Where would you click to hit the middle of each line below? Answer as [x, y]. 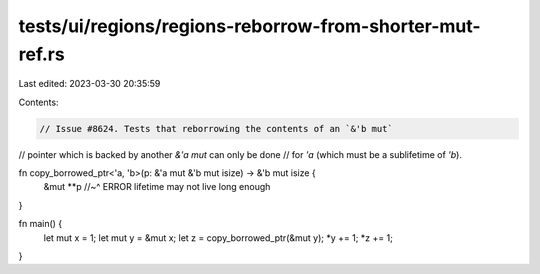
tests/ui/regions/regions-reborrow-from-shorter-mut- [249, 26]
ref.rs [41, 54]
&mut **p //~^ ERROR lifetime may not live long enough [157, 187]
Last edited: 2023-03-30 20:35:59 [89, 84]
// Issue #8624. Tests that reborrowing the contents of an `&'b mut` [216, 128]
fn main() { [40, 224]
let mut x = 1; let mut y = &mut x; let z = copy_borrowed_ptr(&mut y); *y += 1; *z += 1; [218, 237]
